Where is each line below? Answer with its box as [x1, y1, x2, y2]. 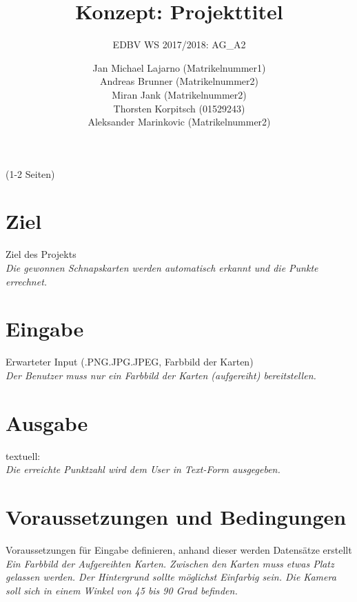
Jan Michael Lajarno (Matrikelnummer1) [92, 60, 266, 74]
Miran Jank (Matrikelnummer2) [112, 87, 247, 101]
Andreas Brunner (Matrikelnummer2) [100, 74, 258, 88]
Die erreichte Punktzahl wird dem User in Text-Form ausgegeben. [6, 462, 280, 476]
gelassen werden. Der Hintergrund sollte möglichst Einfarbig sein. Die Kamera [6, 570, 336, 584]
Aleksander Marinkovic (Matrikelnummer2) [88, 114, 271, 129]
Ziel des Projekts [6, 247, 76, 261]
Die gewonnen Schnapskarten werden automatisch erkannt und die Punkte [6, 261, 318, 274]
